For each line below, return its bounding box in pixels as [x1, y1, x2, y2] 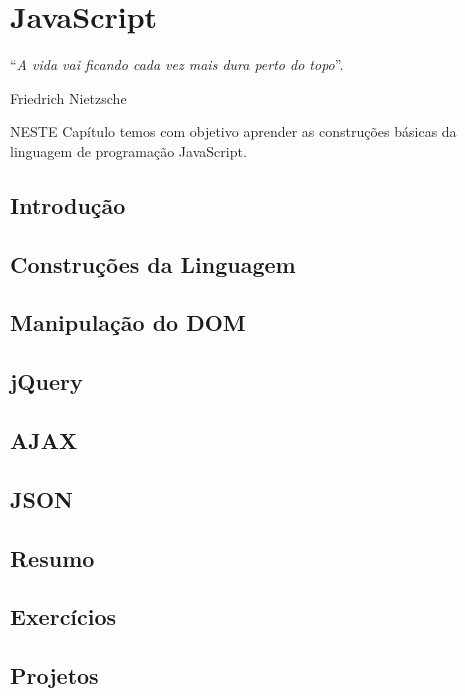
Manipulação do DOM [10, 307, 246, 338]
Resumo [10, 542, 95, 573]
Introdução [10, 189, 126, 220]
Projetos [10, 660, 99, 691]
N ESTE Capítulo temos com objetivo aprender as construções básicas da [10, 121, 457, 142]
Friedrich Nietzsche [10, 87, 127, 108]
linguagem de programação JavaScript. [10, 140, 247, 161]
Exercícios [10, 601, 117, 632]
